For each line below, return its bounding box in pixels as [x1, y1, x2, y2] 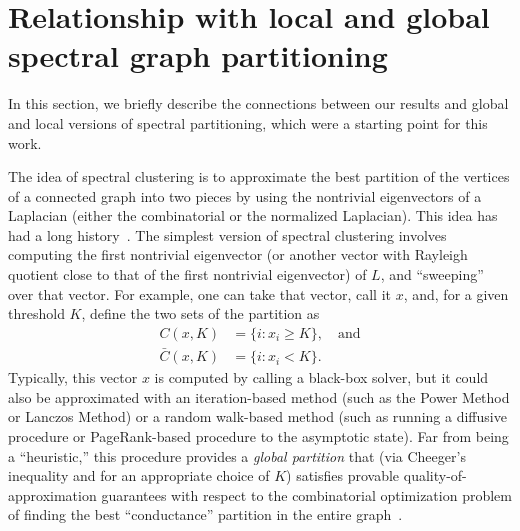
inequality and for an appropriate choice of [8, 465, 270, 486]
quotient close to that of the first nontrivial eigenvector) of [8, 264, 367, 285]
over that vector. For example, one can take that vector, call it [8, 283, 391, 304]
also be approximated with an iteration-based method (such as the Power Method [8, 386, 510, 407]
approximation [8, 484, 97, 505]
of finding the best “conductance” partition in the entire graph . [8, 504, 403, 525]
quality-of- [403, 465, 467, 486]
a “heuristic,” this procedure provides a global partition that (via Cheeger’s [8, 445, 466, 466]
